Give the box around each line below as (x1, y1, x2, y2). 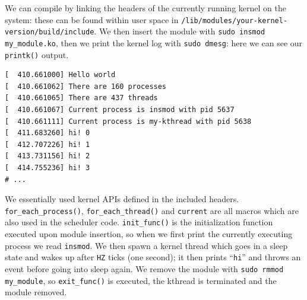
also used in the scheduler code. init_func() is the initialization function (5, 216, 273, 228)
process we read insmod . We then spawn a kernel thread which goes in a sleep (5, 239, 288, 251)
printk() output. (5, 48, 69, 60)
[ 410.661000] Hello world (5, 71, 116, 79)
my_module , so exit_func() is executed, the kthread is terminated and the (5, 274, 277, 286)
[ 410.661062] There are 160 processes (5, 82, 167, 91)
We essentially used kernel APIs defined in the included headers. (5, 193, 239, 205)
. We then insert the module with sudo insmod (94, 25, 265, 37)
